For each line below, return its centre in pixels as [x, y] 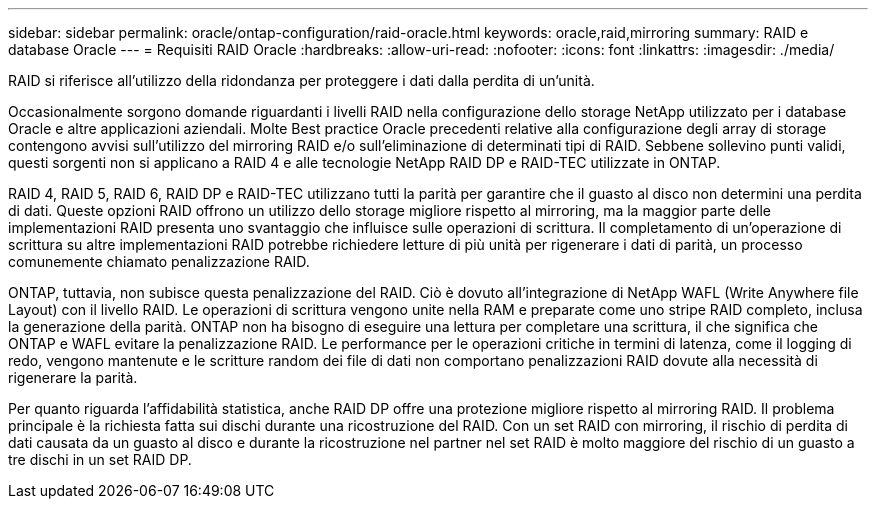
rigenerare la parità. [73, 377]
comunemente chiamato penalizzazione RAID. [159, 261]
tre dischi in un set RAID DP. [100, 459]
